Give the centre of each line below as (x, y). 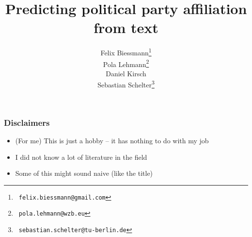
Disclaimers (27, 122)
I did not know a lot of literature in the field (81, 157)
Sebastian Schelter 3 (126, 84)
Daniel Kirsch (126, 73)
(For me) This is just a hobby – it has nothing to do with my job (112, 140)
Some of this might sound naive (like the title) (84, 173)
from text (126, 27)
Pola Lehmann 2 (126, 63)
